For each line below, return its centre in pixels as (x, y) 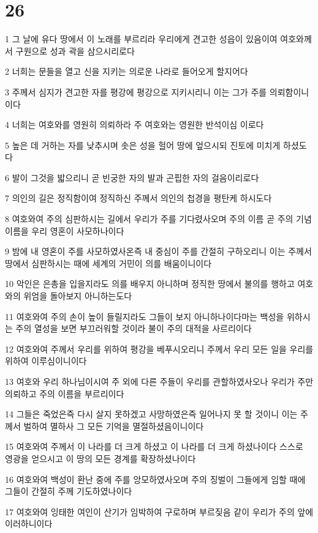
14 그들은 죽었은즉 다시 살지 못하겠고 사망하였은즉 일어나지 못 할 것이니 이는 (151, 414)
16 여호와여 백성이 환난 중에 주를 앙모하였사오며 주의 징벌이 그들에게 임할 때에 (155, 479)
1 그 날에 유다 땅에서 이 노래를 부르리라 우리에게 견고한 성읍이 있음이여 (141, 39)
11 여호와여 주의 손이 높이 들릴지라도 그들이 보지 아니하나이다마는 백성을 (145, 316)
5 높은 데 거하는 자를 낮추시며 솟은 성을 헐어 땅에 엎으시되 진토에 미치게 (143, 145)
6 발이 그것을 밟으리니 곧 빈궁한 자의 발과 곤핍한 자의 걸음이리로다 (132, 177)
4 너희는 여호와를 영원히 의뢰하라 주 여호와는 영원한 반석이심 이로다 (134, 125)
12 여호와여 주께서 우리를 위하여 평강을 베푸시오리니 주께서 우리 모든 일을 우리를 (159, 348)
